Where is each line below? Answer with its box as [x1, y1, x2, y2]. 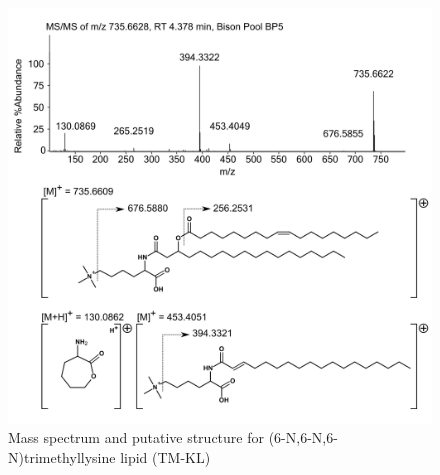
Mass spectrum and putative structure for [8, 427, 264, 448]
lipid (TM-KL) [120, 446, 211, 467]
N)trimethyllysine [8, 446, 116, 467]
